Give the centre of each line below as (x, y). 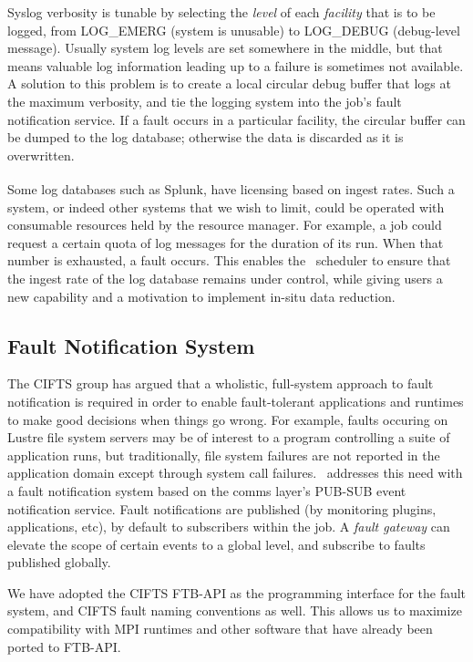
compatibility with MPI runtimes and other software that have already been (220, 629)
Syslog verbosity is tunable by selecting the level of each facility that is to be (221, 12)
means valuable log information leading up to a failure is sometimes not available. (236, 65)
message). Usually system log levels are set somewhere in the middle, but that (225, 48)
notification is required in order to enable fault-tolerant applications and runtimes (236, 401)
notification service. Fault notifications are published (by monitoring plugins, (222, 508)
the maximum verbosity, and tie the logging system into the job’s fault (205, 101)
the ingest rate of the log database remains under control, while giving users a (225, 278)
